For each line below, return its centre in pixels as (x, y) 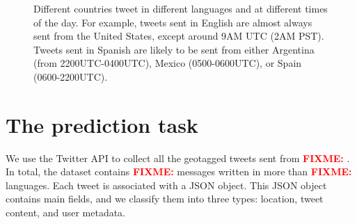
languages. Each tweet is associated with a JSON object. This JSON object (166, 185)
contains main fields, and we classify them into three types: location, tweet (165, 199)
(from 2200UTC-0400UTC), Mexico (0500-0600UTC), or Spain (168, 63)
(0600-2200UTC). (71, 76)
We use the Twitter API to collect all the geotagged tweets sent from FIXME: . (178, 158)
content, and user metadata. (66, 213)
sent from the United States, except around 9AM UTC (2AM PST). (179, 36)
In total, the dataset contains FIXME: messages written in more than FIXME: (179, 171)
